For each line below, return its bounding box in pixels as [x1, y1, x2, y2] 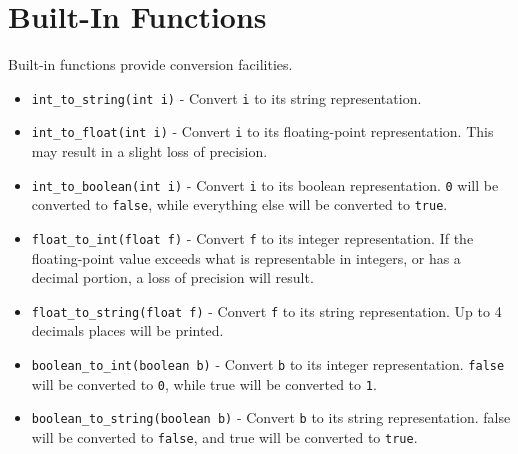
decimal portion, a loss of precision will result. [31, 267, 314, 288]
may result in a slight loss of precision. [31, 141, 268, 162]
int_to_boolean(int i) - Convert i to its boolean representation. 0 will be [31, 174, 499, 195]
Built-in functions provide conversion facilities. [8, 54, 293, 75]
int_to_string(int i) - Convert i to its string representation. [31, 87, 422, 108]
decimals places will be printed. [31, 320, 224, 341]
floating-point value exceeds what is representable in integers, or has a [31, 247, 461, 268]
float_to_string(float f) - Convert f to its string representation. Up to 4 [31, 300, 502, 321]
